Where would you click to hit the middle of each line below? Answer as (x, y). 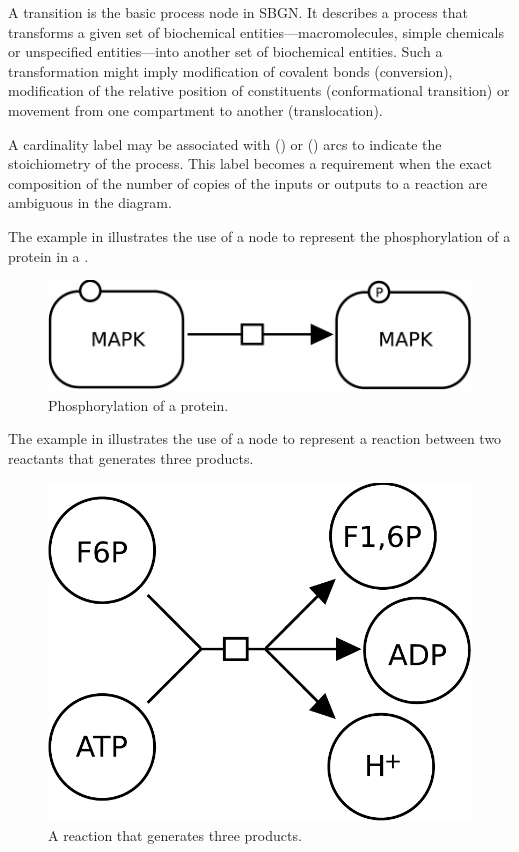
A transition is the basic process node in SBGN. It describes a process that (238, 12)
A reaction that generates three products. (175, 835)
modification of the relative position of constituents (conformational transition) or (259, 90)
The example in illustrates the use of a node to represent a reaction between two (255, 438)
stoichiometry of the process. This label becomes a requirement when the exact (250, 163)
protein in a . (48, 255)
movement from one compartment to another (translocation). (195, 109)
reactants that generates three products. (131, 457)
